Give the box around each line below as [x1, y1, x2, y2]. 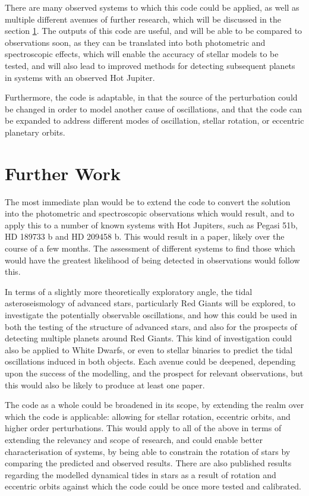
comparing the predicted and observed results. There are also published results [5, 457, 292, 469]
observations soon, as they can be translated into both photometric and [5, 36, 266, 48]
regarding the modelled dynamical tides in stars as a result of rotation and [5, 468, 276, 481]
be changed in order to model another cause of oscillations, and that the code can [5, 102, 302, 115]
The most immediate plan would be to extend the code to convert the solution [5, 195, 291, 208]
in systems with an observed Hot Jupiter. [5, 71, 155, 83]
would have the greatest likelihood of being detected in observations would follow [5, 253, 300, 266]
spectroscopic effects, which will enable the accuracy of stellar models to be [5, 48, 279, 60]
